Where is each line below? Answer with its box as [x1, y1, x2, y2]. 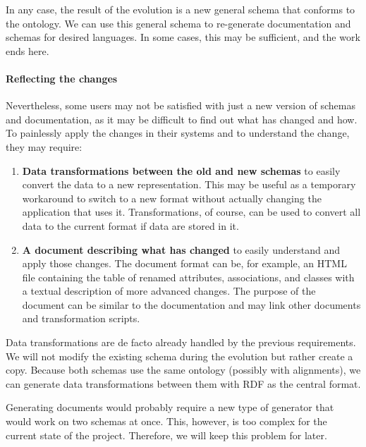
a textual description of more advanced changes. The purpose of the [22, 283, 316, 298]
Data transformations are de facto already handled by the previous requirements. [6, 335, 356, 350]
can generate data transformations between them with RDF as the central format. [6, 376, 361, 391]
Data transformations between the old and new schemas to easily [22, 163, 341, 178]
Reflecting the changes [6, 71, 118, 85]
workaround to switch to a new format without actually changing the [22, 190, 322, 205]
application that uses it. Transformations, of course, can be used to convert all [22, 204, 361, 219]
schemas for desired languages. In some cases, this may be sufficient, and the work [6, 30, 360, 44]
